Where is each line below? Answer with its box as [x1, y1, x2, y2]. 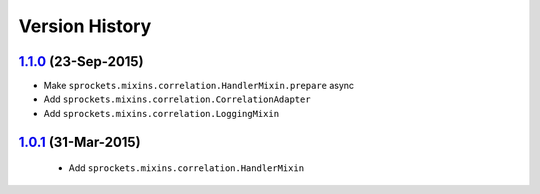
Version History [18, 15, 152, 37]
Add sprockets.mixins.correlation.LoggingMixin [43, 107, 280, 119]
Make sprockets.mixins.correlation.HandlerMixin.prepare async [43, 80, 355, 92]
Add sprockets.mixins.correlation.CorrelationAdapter [43, 93, 311, 105]
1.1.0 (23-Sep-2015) [18, 53, 144, 70]
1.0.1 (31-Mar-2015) [18, 133, 141, 150]
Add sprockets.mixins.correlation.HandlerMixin [68, 162, 305, 174]
